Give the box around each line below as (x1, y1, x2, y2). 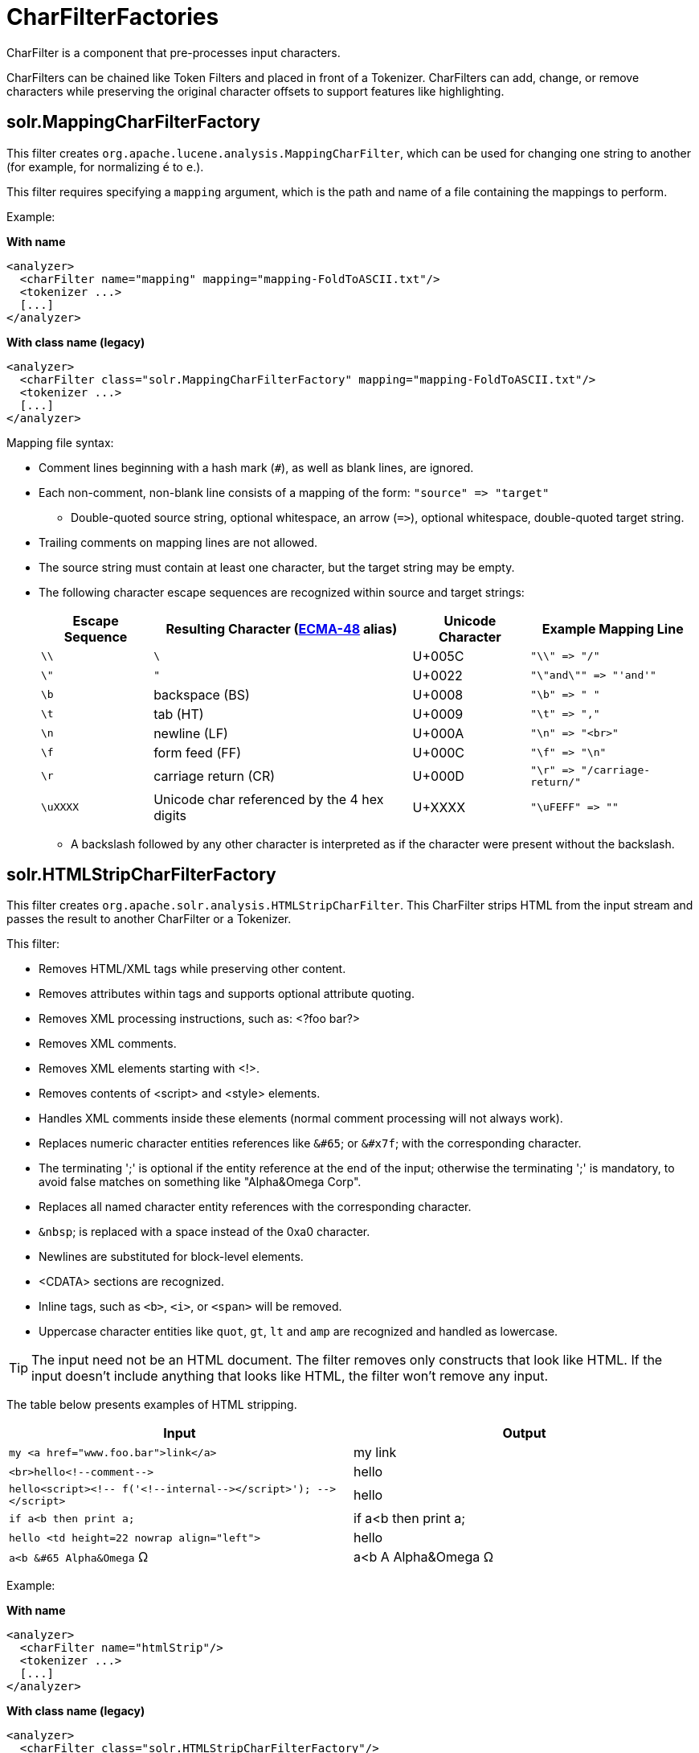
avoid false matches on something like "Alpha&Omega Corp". (39, 1175, 362, 1189)
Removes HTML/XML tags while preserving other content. (39, 962, 346, 976)
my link (354, 1444, 397, 1461)
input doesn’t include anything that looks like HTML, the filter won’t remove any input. (31, 1368, 549, 1385)
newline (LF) (153, 725, 228, 741)
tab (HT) (153, 705, 204, 722)
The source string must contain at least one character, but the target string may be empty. (39, 560, 515, 574)
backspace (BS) (153, 686, 250, 703)
